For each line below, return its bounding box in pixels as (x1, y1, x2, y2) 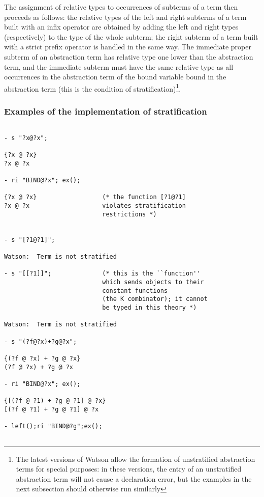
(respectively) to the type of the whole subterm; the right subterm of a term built (4, 31, 258, 42)
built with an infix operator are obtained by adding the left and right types (4, 21, 239, 32)
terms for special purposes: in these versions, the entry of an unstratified (16, 463, 242, 474)
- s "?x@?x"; (4, 134, 48, 142)
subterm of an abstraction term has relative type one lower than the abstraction (4, 51, 253, 62)
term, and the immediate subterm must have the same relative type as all (4, 61, 234, 72)
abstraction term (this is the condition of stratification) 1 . (4, 81, 181, 94)
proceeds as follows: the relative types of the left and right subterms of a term (4, 11, 247, 22)
